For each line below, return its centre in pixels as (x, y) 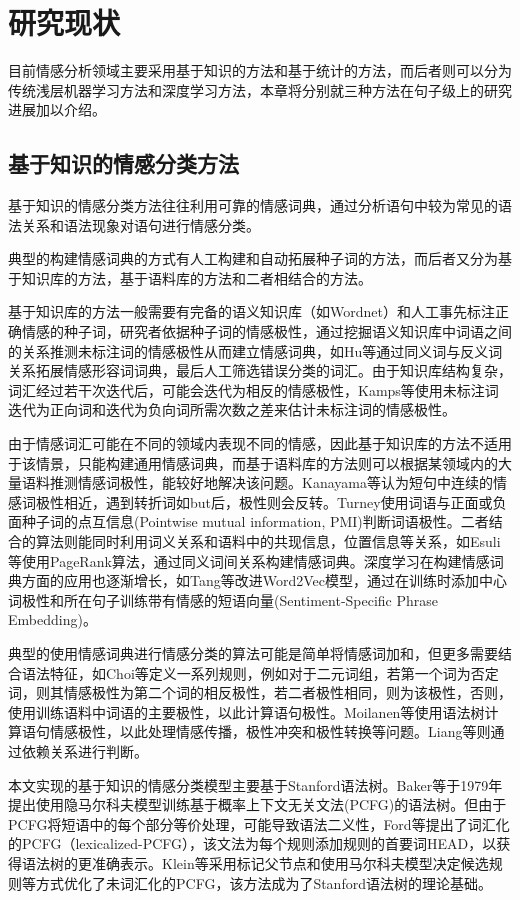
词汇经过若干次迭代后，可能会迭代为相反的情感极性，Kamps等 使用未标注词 (253, 389)
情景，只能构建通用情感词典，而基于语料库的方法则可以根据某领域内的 (266, 462)
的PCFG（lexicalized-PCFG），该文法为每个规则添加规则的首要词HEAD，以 (252, 843)
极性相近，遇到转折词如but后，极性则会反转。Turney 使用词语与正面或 (264, 501)
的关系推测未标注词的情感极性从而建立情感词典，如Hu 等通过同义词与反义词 (255, 350)
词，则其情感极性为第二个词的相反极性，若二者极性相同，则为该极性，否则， (260, 692)
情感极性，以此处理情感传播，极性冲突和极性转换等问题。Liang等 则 (270, 731)
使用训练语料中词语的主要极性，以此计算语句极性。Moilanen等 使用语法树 (246, 711)
